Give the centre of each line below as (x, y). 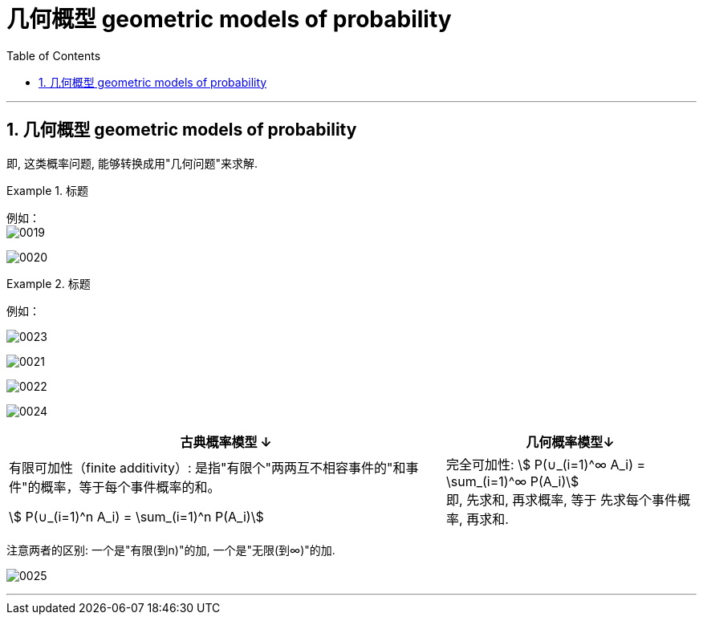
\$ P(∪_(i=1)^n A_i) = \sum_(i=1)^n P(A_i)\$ (136, 516)
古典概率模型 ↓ (226, 442)
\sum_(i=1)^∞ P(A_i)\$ (513, 481)
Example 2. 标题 (49, 283)
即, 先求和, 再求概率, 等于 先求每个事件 (562, 499)
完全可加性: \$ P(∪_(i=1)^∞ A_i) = (546, 464)
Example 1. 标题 (47, 190)
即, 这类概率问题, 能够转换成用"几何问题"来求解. (132, 163)
